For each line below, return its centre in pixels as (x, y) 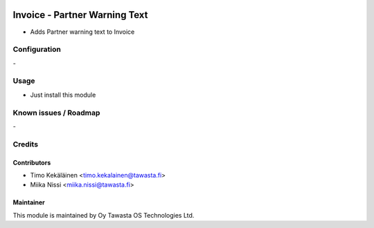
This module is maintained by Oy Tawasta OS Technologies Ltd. (104, 215)
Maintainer (29, 202)
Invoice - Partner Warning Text (80, 15)
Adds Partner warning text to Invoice (82, 32)
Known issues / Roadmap (56, 113)
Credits (25, 144)
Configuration (37, 50)
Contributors (32, 162)
